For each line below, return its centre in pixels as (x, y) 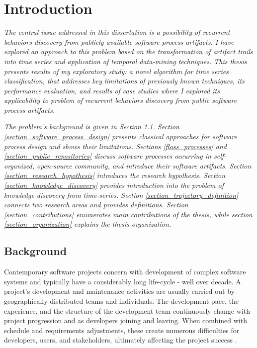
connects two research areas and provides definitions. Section (96, 205)
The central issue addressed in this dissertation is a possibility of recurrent (117, 32)
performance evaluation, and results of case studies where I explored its (112, 90)
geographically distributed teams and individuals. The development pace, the (122, 301)
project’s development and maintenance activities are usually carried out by (119, 291)
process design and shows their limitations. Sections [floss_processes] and (115, 146)
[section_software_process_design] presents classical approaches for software (121, 136)
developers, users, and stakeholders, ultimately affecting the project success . (121, 340)
